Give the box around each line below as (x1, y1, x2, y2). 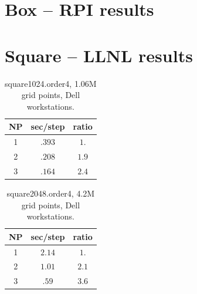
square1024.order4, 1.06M (5, 77, 97, 89)
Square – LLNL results (5, 43, 193, 67)
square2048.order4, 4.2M (6, 187, 95, 199)
